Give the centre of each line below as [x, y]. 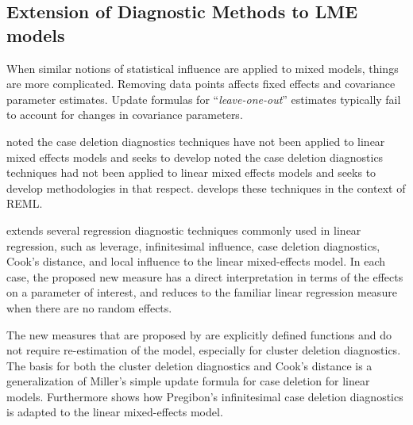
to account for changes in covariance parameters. [125, 115]
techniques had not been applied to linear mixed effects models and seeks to [191, 172]
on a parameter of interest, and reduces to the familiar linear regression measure [202, 292]
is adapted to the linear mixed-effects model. [115, 412]
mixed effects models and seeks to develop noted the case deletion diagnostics [195, 157]
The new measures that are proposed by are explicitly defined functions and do [199, 334]
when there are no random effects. [89, 307]
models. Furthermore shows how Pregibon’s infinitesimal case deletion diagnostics [205, 396]
